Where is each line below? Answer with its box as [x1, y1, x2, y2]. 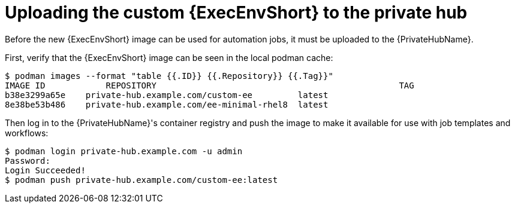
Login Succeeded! [5, 165, 86, 175]
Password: [5, 155, 50, 166]
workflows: [5, 127, 49, 138]
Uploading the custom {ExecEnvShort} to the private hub [5, 2, 468, 23]
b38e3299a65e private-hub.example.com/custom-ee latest [5, 90, 329, 100]
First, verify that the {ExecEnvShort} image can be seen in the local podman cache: [5, 52, 333, 63]
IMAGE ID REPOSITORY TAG [5, 80, 414, 90]
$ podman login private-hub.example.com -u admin [5, 146, 243, 156]
